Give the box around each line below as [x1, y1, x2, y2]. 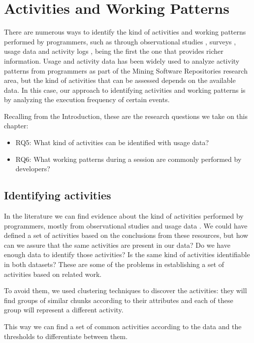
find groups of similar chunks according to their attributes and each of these [4, 295, 233, 305]
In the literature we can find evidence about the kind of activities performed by [4, 211, 244, 221]
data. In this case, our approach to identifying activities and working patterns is [4, 84, 246, 95]
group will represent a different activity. [4, 305, 124, 315]
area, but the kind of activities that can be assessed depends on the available [4, 75, 236, 85]
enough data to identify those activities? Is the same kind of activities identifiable [4, 249, 250, 260]
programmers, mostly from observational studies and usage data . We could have [4, 220, 248, 230]
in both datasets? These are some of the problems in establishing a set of [4, 259, 224, 269]
